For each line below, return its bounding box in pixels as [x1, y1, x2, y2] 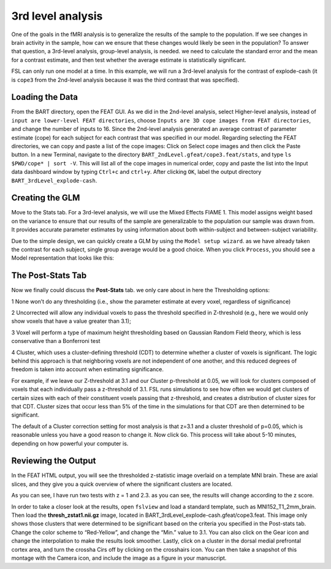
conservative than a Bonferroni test [11, 337, 101, 345]
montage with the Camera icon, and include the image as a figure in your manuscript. [11, 554, 227, 562]
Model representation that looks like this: [11, 254, 115, 262]
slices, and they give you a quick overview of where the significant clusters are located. [11, 480, 233, 488]
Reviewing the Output [11, 456, 96, 466]
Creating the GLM [11, 193, 80, 203]
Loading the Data [11, 92, 78, 102]
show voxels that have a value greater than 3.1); [11, 317, 131, 325]
